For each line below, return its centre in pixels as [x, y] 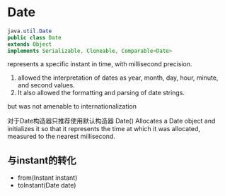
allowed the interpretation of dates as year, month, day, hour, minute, [118, 78]
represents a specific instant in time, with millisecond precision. [100, 64]
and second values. [46, 85]
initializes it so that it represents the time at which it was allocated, [104, 129]
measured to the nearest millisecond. [61, 136]
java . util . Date [30, 31]
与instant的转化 [42, 160]
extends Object [30, 44]
